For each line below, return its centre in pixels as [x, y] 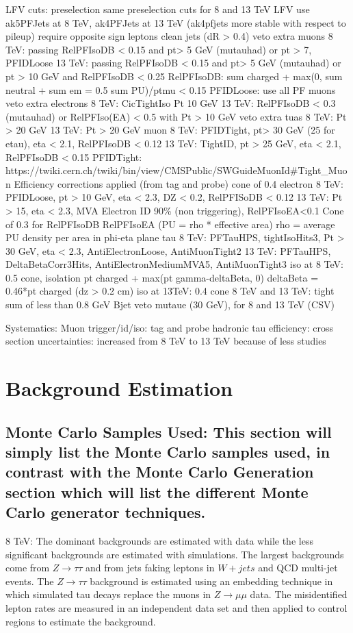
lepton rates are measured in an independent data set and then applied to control [176, 607]
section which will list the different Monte [157, 492]
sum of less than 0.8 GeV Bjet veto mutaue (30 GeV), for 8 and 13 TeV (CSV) [170, 305]
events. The [30, 581]
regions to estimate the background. [81, 621]
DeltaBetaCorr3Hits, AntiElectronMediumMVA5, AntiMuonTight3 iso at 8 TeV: [175, 264]
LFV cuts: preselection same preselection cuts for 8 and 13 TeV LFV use [158, 9]
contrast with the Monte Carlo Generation [160, 472]
